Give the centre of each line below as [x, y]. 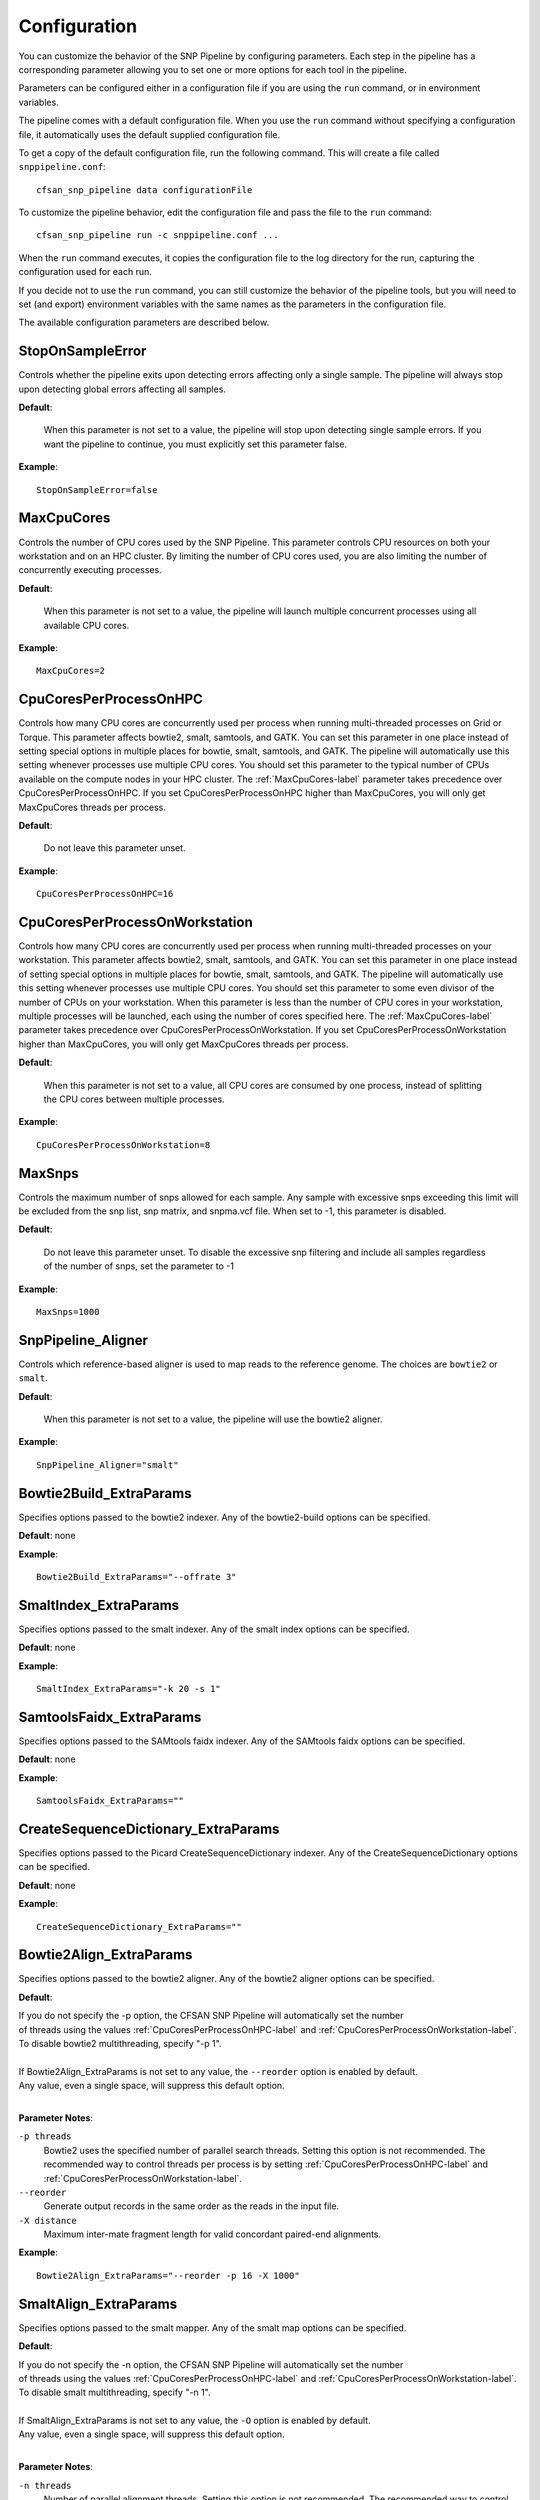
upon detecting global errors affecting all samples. [122, 389]
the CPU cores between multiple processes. [134, 1099]
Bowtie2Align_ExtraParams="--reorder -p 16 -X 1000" [168, 2275]
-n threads [45, 2485]
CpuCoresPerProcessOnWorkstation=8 [123, 1144]
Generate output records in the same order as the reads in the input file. [191, 2206]
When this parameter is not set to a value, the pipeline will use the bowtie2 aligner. [213, 1419]
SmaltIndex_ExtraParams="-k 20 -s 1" [129, 1688]
